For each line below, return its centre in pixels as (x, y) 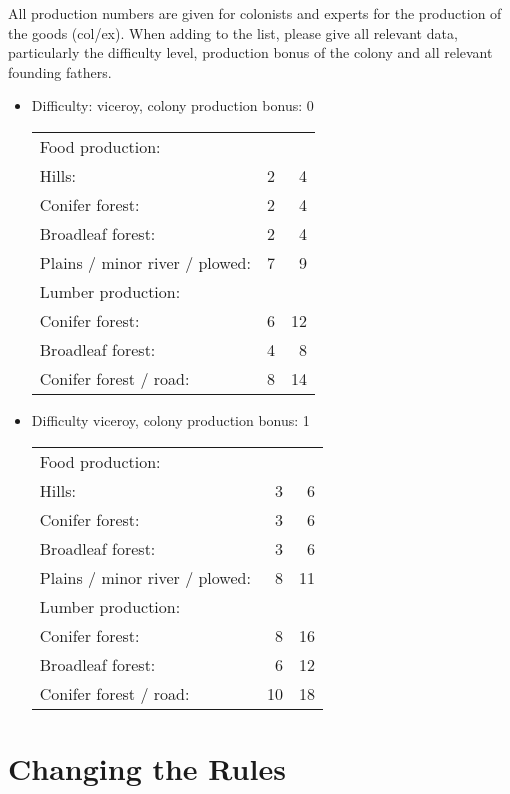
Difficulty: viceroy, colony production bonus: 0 (172, 105)
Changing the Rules (147, 767)
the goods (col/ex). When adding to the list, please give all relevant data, (233, 32)
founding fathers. (60, 71)
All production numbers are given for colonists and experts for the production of (255, 13)
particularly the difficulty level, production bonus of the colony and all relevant (250, 52)
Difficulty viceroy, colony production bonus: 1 (170, 419)
